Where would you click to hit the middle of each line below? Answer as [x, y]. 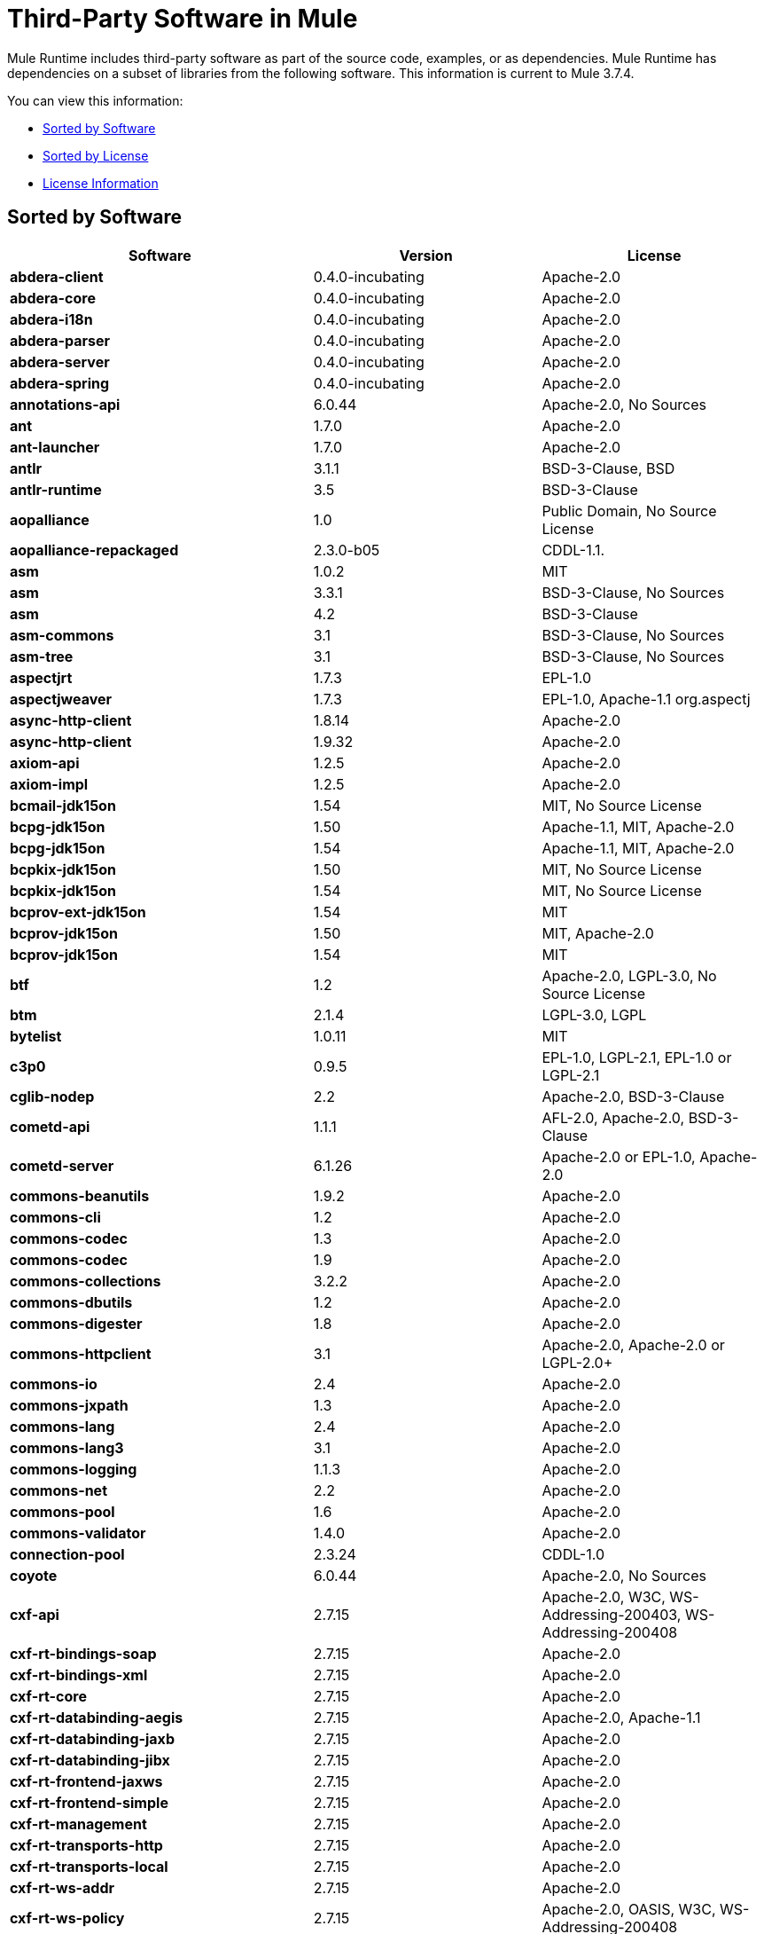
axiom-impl [49, 784]
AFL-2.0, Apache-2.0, [613, 1117]
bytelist [36, 1036]
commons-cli [55, 1217]
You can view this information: [95, 100]
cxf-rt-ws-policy [67, 1918]
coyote [34, 1575]
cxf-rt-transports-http [86, 1845]
